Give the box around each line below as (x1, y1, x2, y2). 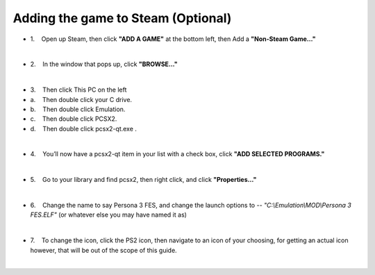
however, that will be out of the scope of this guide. (30, 246, 177, 254)
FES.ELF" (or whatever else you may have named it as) (30, 210, 187, 219)
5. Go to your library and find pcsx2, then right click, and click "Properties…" (30, 176, 257, 184)
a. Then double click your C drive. (30, 95, 132, 103)
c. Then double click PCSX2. (30, 115, 117, 123)
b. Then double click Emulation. (30, 105, 126, 113)
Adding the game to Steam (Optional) (12, 10, 232, 26)
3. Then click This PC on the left (30, 85, 127, 94)
